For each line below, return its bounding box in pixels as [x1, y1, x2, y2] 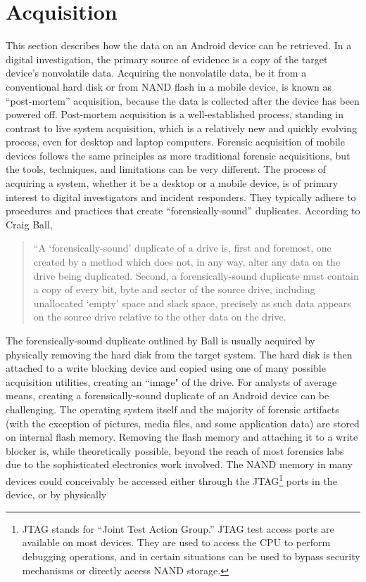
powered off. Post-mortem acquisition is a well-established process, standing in [6, 107, 344, 122]
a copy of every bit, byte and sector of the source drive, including [33, 282, 315, 297]
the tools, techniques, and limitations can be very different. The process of [6, 162, 327, 176]
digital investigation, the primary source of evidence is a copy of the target [6, 51, 328, 66]
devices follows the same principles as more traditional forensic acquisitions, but [6, 148, 351, 162]
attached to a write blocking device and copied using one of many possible [6, 361, 326, 375]
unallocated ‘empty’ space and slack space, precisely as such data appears [33, 295, 351, 310]
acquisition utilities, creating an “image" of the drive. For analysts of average [6, 374, 337, 389]
